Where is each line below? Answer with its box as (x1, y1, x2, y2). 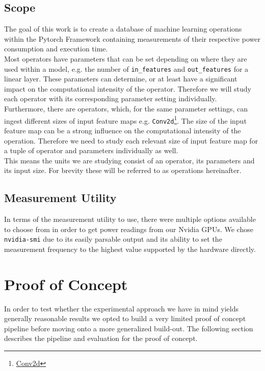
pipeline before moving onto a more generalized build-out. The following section (4, 323, 253, 333)
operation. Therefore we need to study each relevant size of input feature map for (4, 135, 258, 146)
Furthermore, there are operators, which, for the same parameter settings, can (4, 103, 248, 114)
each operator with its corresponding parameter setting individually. (4, 93, 217, 104)
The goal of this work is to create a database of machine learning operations (4, 23, 242, 34)
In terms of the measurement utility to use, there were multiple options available (4, 214, 256, 224)
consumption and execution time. (4, 43, 108, 54)
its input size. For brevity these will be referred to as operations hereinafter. (4, 165, 242, 176)
